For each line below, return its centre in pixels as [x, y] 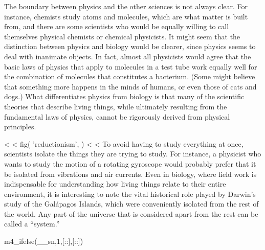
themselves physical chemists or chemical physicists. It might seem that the [122, 36]
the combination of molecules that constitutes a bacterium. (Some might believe [130, 76]
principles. [20, 127]
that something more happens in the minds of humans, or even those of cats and [130, 86]
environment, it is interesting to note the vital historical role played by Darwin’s [130, 194]
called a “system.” [32, 224]
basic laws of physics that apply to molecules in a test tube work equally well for [131, 66]
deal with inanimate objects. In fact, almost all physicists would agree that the [128, 56]
